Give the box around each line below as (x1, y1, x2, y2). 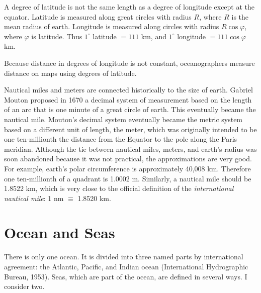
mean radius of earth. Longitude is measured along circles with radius (4, 21, 219, 32)
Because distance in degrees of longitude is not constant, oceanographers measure (4, 57, 255, 68)
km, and (141, 31, 166, 41)
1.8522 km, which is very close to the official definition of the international (4, 183, 234, 193)
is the (231, 11, 249, 22)
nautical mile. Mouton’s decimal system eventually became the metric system (4, 114, 243, 124)
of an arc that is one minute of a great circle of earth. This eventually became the (4, 104, 256, 115)
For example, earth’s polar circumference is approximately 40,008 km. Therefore (4, 163, 251, 173)
